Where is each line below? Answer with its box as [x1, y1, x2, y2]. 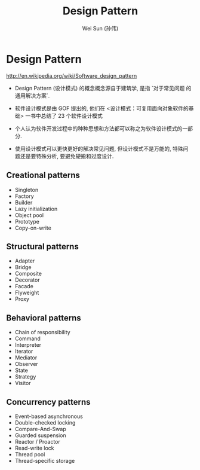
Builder [14, 199, 33, 206]
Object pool [14, 211, 44, 219]
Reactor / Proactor [14, 438, 61, 445]
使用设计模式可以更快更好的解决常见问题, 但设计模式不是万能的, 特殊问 [14, 145, 189, 152]
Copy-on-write [14, 224, 52, 231]
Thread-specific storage [14, 457, 75, 464]
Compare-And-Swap [14, 425, 67, 432]
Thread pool [14, 450, 45, 458]
